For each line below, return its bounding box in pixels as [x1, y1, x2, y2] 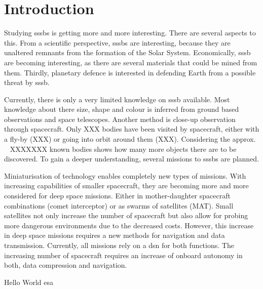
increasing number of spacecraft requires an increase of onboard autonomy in [4, 250, 243, 260]
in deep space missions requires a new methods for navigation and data [4, 230, 225, 240]
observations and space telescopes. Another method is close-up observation [4, 113, 236, 124]
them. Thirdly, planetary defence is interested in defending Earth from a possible [4, 67, 256, 77]
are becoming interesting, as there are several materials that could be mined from [4, 57, 257, 67]
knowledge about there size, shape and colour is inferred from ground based [4, 104, 239, 114]
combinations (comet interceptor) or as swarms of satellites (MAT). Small [4, 200, 234, 211]
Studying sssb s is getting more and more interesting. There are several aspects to [4, 27, 256, 38]
